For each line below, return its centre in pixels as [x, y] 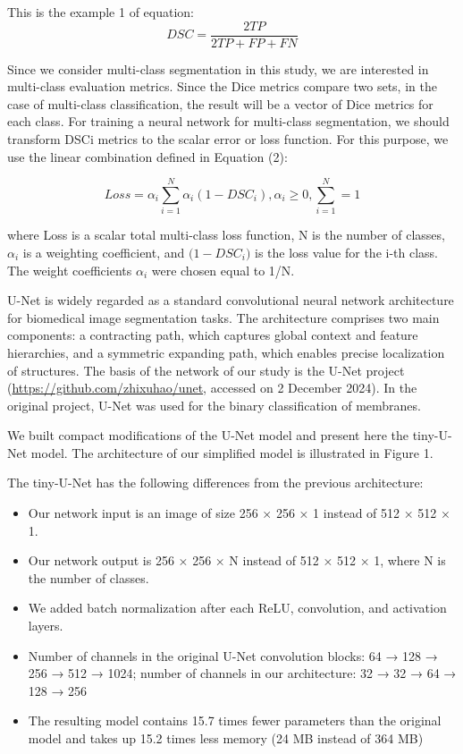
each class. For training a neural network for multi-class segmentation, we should [228, 121]
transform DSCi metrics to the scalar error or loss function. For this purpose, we [228, 139]
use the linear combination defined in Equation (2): [147, 156]
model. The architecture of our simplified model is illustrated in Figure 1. [232, 452]
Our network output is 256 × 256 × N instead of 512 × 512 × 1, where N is [237, 560]
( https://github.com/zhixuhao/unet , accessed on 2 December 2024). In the [212, 388]
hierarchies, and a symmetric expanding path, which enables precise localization [226, 352]
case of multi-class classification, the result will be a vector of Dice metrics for [220, 103]
